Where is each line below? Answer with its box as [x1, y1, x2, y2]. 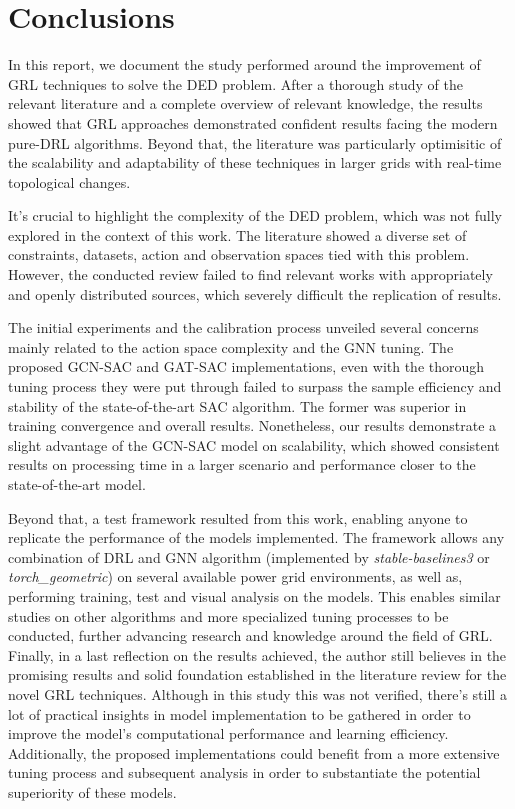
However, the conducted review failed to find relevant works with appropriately [8, 264, 493, 285]
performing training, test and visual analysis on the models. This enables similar [8, 585, 501, 606]
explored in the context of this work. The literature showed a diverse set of [8, 224, 467, 245]
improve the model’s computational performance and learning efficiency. [8, 723, 449, 744]
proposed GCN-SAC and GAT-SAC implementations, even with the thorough [8, 356, 485, 377]
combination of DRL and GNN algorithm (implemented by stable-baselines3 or [8, 546, 490, 567]
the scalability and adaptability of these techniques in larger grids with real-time [8, 152, 502, 173]
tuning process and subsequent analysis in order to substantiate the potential [8, 762, 481, 783]
